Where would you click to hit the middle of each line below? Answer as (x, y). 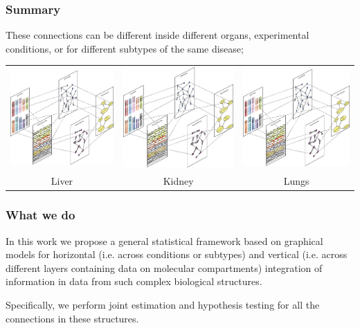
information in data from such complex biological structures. (134, 281)
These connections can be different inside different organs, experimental (157, 35)
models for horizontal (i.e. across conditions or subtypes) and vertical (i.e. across (177, 254)
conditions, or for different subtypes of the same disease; (125, 48)
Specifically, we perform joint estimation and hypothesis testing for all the (163, 304)
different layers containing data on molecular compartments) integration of (164, 267)
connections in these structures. (72, 318)
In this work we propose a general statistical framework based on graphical (164, 240)
